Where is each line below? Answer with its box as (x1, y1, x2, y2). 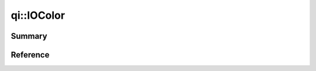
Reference (11, 50, 50, 60)
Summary (11, 31, 47, 41)
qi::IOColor (11, 9, 66, 22)
